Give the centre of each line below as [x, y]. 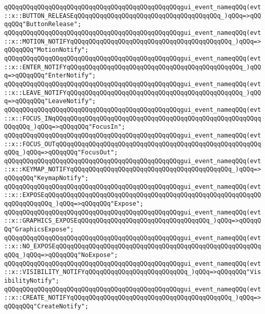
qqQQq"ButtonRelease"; [43, 24]
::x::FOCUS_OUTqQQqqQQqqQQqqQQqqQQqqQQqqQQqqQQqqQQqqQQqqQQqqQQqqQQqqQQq [133, 144]
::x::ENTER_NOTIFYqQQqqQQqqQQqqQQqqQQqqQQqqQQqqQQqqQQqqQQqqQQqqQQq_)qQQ [133, 67]
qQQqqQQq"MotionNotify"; [46, 50]
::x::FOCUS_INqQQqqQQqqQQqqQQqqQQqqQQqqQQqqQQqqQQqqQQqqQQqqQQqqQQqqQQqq [133, 118]
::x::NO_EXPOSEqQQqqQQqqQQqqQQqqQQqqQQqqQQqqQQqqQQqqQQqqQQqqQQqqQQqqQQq [133, 247]
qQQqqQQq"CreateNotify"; [46, 306]
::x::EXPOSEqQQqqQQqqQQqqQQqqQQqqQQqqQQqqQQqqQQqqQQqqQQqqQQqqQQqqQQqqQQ [133, 195]
